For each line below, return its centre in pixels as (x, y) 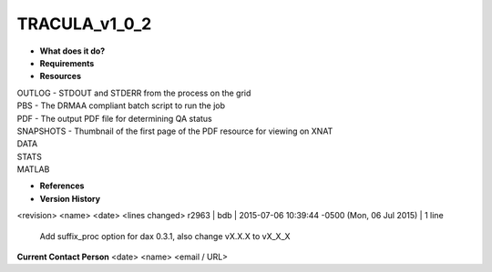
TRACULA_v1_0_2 (84, 24)
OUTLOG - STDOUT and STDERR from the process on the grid (134, 93)
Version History (70, 198)
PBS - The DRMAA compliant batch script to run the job (121, 106)
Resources (61, 76)
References (62, 186)
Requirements (67, 63)
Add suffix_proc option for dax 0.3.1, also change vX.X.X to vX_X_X (165, 236)
